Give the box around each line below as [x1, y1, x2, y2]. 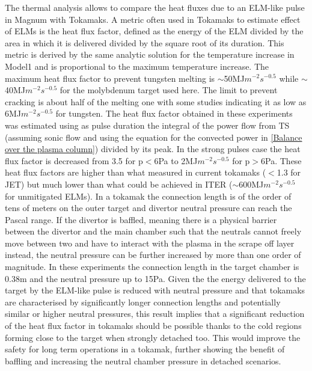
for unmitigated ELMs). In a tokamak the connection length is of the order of [5, 189, 292, 202]
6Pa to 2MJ [154, 154, 198, 167]
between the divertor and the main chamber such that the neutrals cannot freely [5, 225, 302, 238]
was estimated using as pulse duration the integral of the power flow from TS [5, 118, 290, 131]
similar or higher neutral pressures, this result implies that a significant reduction [5, 307, 305, 320]
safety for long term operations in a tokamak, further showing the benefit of [5, 343, 285, 355]
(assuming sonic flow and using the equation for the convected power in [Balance [5, 130, 302, 143]
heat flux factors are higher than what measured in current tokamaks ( [5, 166, 266, 179]
